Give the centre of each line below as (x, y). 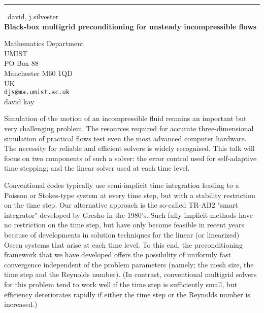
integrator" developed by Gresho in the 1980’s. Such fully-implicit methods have (128, 214)
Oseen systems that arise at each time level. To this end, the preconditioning (123, 244)
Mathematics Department (44, 43)
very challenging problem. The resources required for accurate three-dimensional (129, 128)
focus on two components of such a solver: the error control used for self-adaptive (130, 158)
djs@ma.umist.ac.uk (37, 92)
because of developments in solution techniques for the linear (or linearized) (122, 234)
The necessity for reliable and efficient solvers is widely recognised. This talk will (129, 148)
